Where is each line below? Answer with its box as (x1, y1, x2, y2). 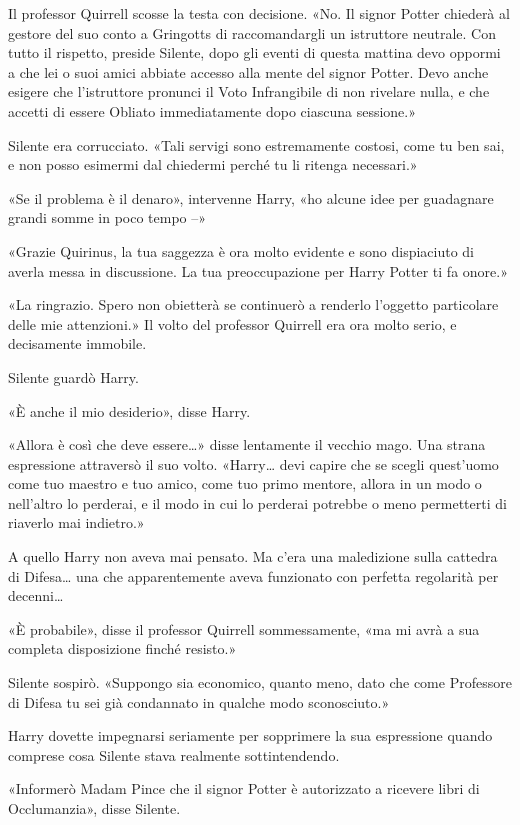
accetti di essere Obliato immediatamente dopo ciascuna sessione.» (8, 100, 417, 121)
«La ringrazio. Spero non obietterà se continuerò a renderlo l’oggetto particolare (8, 294, 499, 315)
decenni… (8, 585, 64, 606)
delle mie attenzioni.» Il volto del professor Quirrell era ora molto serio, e (8, 313, 457, 334)
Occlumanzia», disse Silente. (8, 798, 181, 818)
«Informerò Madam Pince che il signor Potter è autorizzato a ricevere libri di (8, 778, 480, 799)
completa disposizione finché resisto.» (8, 638, 237, 659)
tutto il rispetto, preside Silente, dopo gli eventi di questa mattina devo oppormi (8, 42, 501, 63)
